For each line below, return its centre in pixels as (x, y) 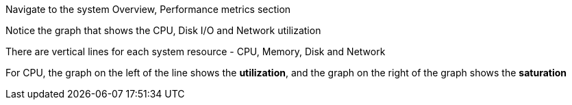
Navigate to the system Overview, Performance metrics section (148, 9)
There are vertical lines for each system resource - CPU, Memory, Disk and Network (196, 51)
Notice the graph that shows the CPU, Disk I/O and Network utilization (163, 30)
